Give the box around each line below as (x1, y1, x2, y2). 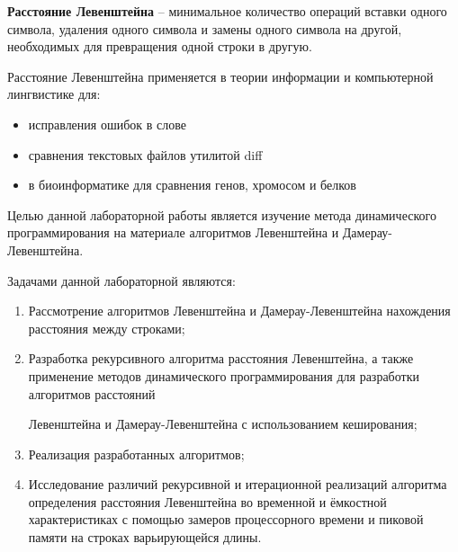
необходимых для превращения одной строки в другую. (7, 37, 312, 56)
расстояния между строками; (28, 318, 185, 337)
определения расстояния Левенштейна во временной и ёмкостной (28, 492, 387, 511)
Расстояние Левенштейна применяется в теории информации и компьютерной (7, 67, 434, 85)
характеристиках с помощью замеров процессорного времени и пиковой (28, 510, 424, 529)
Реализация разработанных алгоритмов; (28, 444, 245, 463)
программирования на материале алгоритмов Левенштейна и (7, 223, 339, 242)
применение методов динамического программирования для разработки (28, 366, 419, 385)
